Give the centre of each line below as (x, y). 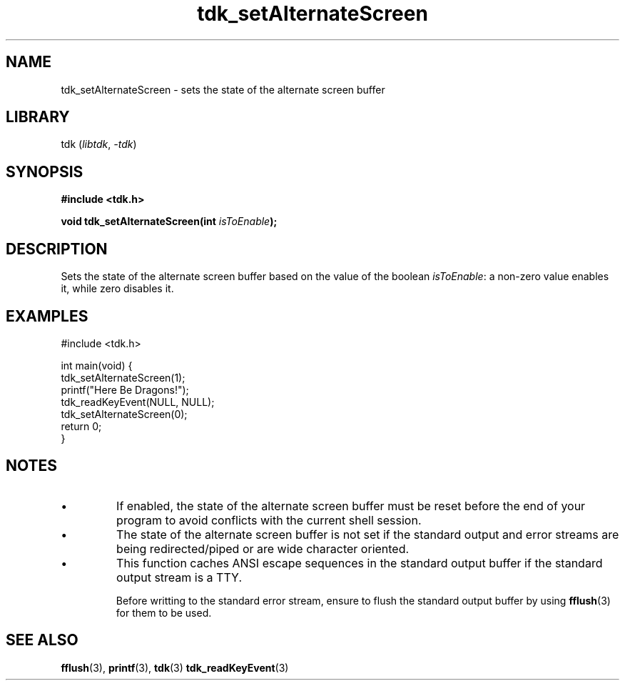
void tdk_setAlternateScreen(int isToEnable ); (169, 222)
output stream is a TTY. (179, 577)
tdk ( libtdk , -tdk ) (99, 144)
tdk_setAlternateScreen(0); (124, 414)
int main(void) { (97, 365)
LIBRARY (38, 117)
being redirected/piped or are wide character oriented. (263, 548)
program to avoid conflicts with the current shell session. (269, 520)
